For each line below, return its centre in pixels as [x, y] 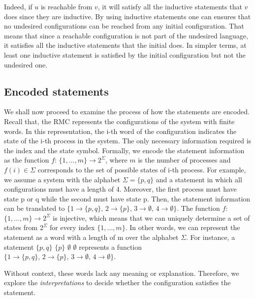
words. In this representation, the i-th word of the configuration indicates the [120, 131]
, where [116, 160]
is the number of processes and [184, 160]
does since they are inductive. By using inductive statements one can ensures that [127, 16]
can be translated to [34, 208]
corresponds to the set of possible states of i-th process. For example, [142, 169]
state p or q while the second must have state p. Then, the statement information [127, 198]
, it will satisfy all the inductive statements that [170, 6]
